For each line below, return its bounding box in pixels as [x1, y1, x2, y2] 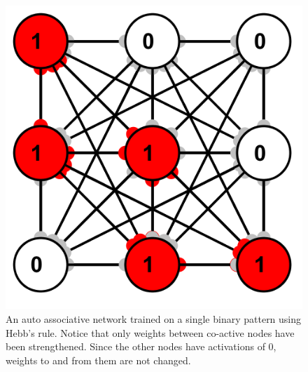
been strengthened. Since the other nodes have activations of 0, [6, 339, 276, 354]
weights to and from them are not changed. [6, 352, 191, 367]
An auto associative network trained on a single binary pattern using [6, 312, 302, 326]
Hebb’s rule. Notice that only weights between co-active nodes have [6, 325, 295, 340]
